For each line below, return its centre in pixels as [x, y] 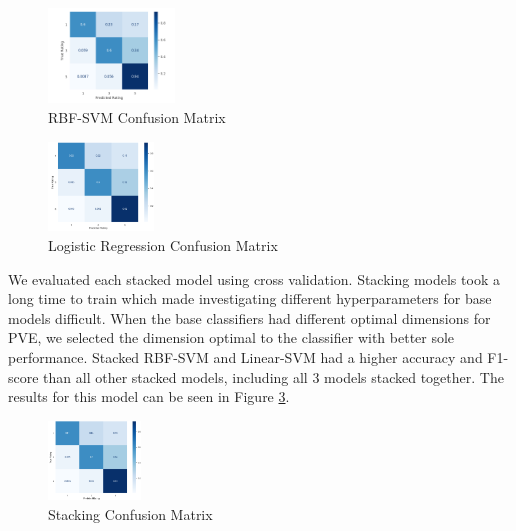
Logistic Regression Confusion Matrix [163, 244]
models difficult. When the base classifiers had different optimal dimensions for [249, 317]
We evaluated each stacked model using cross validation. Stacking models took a [254, 278]
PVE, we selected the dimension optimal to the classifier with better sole [231, 337]
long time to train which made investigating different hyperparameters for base [250, 298]
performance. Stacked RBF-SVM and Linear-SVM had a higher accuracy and [245, 356]
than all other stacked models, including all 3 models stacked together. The [273, 376]
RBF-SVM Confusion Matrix [137, 116]
